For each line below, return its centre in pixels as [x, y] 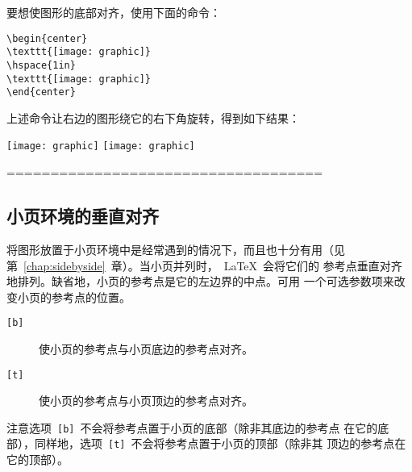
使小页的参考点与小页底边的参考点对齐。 [146, 348]
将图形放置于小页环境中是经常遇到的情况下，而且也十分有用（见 [176, 249]
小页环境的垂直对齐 [83, 216]
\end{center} [41, 92]
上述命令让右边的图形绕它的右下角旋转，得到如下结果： [153, 117]
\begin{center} [47, 38]
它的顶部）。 [37, 459]
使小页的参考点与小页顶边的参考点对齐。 [146, 401]
